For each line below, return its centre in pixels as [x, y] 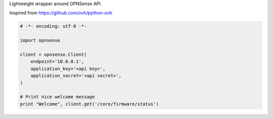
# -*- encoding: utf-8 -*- [53, 26]
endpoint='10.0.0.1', [57, 62]
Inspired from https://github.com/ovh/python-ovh [61, 13]
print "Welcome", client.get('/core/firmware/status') [89, 104]
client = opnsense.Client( [53, 54]
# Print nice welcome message [57, 97]
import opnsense [40, 41]
